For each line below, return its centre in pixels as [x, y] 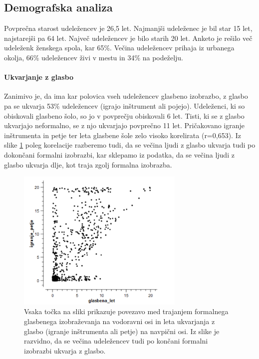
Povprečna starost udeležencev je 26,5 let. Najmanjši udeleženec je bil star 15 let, [128, 28]
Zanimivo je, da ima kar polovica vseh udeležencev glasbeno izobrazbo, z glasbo [126, 96]
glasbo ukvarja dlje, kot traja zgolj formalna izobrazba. [88, 164]
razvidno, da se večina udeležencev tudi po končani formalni [116, 341]
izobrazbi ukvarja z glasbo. [65, 350]
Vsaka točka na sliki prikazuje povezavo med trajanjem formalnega [126, 311]
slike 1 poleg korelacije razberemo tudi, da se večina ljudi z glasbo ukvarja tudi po [130, 145]
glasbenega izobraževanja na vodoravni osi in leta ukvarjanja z [120, 321]
